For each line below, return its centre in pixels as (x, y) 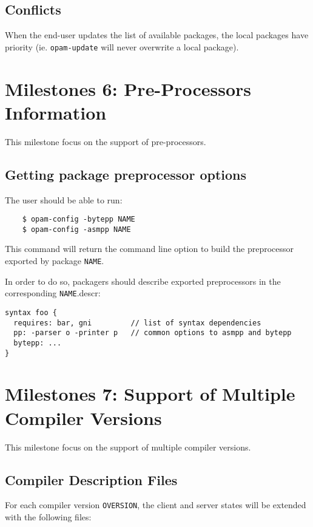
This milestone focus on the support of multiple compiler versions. (128, 447)
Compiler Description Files (91, 479)
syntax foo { (31, 312)
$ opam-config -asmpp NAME (76, 229)
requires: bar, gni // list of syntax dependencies (137, 323)
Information (56, 112)
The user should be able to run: (64, 199)
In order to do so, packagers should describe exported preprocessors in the (143, 281)
